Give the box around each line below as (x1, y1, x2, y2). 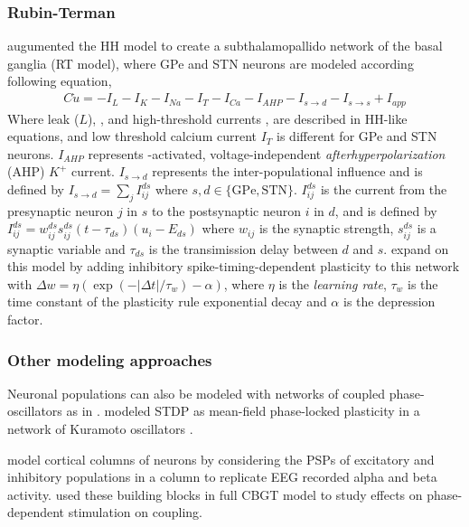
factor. (7, 310, 43, 328)
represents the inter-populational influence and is (152, 162, 423, 181)
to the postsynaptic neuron (151, 201, 302, 220)
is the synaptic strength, (258, 219, 394, 238)
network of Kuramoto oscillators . (7, 419, 193, 438)
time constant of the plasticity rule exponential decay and (7, 292, 327, 311)
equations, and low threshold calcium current (7, 127, 258, 146)
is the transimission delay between (148, 239, 338, 258)
